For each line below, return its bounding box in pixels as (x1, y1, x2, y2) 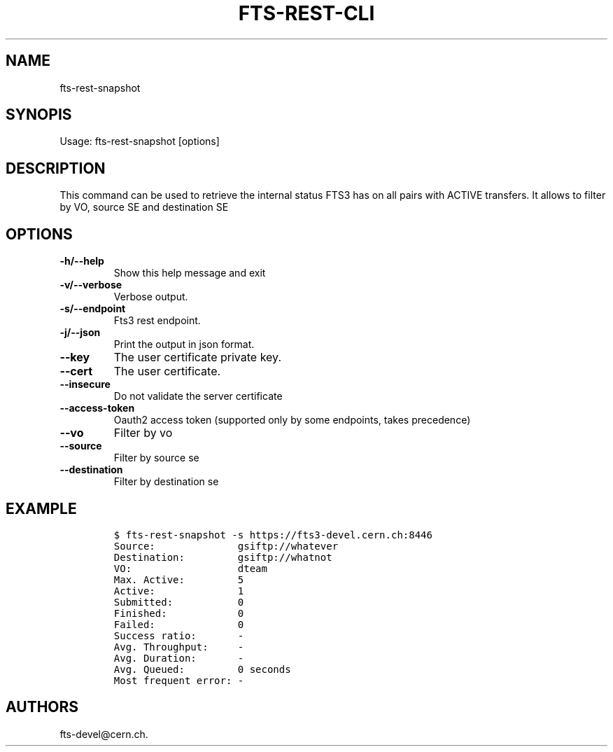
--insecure (59, 378, 111, 391)
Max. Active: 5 (113, 573, 244, 585)
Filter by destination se (113, 475, 219, 488)
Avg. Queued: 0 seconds (113, 663, 291, 675)
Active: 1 (113, 585, 244, 597)
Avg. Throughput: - (113, 641, 244, 653)
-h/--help (59, 255, 104, 267)
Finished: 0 (113, 607, 244, 619)
